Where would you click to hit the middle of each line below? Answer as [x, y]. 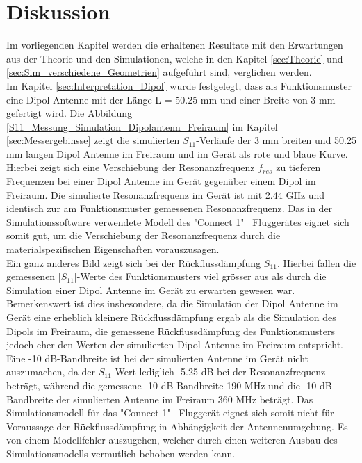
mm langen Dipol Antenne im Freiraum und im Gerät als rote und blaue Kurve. [177, 153]
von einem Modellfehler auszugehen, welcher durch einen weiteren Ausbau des [172, 440]
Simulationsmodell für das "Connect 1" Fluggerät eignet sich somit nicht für [170, 413]
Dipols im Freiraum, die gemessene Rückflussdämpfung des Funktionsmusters [171, 331]
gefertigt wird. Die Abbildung [69, 113]
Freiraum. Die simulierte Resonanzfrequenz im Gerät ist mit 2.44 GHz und [166, 194]
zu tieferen [298, 167]
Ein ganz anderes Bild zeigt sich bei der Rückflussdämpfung [134, 262]
